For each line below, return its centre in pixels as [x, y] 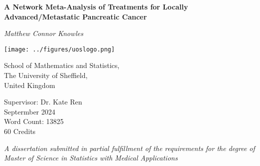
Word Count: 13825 [34, 121]
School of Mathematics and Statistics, [62, 65]
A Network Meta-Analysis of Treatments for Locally [96, 6]
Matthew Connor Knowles [44, 33]
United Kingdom [30, 85]
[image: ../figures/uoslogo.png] [59, 49]
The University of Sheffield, [46, 75]
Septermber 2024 [30, 111]
